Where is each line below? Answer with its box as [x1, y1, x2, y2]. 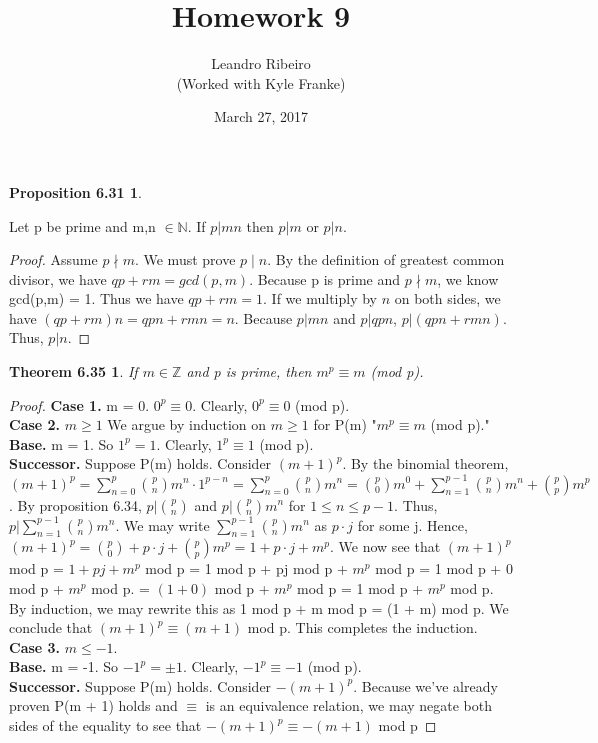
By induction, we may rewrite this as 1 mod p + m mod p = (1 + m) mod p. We [9, 597, 509, 618]
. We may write [115, 514, 210, 535]
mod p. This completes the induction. [247, 617, 478, 638]
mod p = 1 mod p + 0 [375, 558, 513, 579]
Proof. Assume [9, 249, 98, 270]
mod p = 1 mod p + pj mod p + [145, 558, 348, 579]
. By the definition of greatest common [267, 249, 505, 270]
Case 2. [9, 414, 61, 435]
